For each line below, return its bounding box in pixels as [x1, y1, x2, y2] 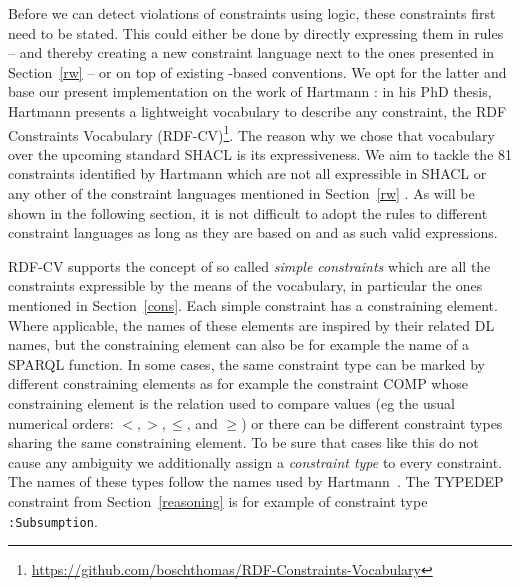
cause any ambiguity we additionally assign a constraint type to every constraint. [8, 451, 503, 472]
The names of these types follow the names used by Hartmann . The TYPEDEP [8, 471, 504, 492]
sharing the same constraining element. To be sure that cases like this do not [8, 432, 479, 453]
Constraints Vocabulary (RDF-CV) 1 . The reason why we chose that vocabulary [8, 121, 495, 145]
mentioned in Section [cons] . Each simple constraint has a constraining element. [8, 294, 498, 315]
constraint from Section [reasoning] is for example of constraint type [8, 490, 428, 511]
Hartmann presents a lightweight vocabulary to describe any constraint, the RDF [8, 100, 507, 121]
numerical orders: [8, 412, 114, 433]
